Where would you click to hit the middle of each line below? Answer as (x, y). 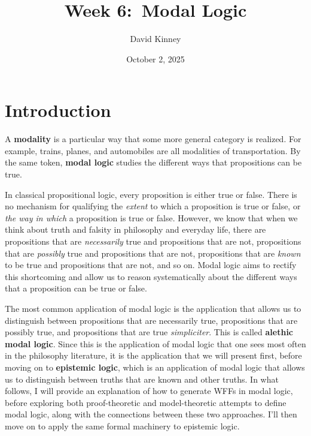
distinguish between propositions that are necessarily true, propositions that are (151, 320)
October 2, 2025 (155, 58)
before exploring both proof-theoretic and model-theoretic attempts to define (146, 402)
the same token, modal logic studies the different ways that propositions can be (153, 162)
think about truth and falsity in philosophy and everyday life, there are (135, 229)
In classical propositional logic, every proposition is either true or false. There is (151, 194)
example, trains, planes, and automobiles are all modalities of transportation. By (153, 150)
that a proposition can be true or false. (76, 288)
